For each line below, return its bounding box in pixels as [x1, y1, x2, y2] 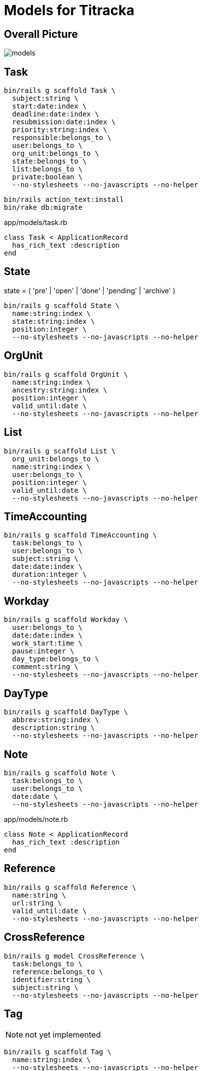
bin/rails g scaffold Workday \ [4, 616, 128, 624]
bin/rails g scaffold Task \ [4, 86, 116, 95]
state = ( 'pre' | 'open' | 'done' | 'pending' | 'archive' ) [4, 286, 176, 295]
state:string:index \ [12, 317, 95, 325]
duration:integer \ [12, 570, 87, 579]
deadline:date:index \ [12, 110, 99, 118]
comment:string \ [12, 663, 78, 671]
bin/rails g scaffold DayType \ [4, 708, 128, 716]
